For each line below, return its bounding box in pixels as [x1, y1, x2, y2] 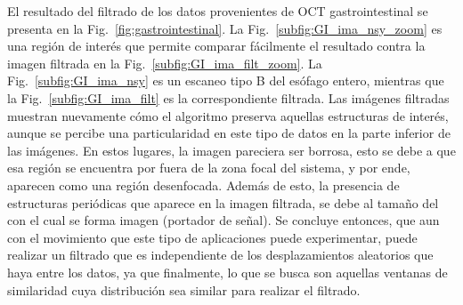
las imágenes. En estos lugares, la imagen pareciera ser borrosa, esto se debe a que [7, 140, 456, 159]
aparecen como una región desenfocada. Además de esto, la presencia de [7, 175, 400, 194]
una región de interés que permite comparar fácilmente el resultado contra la [7, 36, 426, 55]
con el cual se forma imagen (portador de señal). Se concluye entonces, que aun [7, 211, 440, 229]
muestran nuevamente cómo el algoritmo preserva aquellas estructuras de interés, [7, 106, 449, 124]
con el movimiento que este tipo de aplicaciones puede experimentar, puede [7, 228, 418, 246]
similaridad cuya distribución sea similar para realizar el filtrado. [7, 280, 361, 299]
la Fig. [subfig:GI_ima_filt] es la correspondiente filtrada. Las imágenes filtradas [7, 88, 450, 107]
